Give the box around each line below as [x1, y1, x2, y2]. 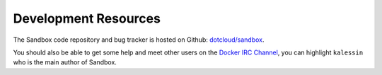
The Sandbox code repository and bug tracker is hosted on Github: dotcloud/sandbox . [13, 35, 265, 44]
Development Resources [13, 11, 161, 26]
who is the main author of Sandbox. [13, 58, 117, 67]
